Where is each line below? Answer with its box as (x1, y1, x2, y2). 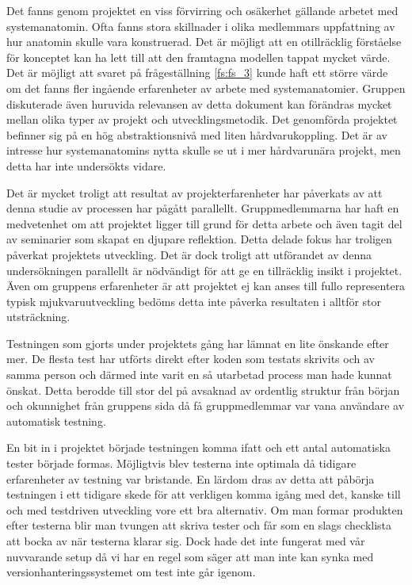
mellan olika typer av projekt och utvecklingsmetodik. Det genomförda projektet (6, 111, 398, 128)
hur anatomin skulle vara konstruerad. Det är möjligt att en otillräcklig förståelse (6, 33, 402, 50)
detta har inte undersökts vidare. (6, 157, 166, 174)
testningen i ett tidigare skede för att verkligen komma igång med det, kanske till (6, 486, 401, 503)
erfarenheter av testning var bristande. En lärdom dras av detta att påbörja (6, 470, 375, 487)
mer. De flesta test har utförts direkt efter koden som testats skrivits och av (6, 350, 375, 367)
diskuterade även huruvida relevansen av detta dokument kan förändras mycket (6, 95, 392, 112)
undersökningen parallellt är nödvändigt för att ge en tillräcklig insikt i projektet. (6, 262, 402, 278)
